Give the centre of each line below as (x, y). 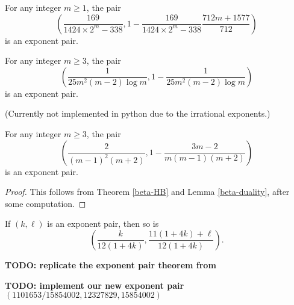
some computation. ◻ (45, 203)
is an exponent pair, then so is (103, 223)
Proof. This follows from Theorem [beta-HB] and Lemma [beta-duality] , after (147, 192)
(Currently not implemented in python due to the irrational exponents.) (138, 113)
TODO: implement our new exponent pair (95, 285)
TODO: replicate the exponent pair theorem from (111, 264)
